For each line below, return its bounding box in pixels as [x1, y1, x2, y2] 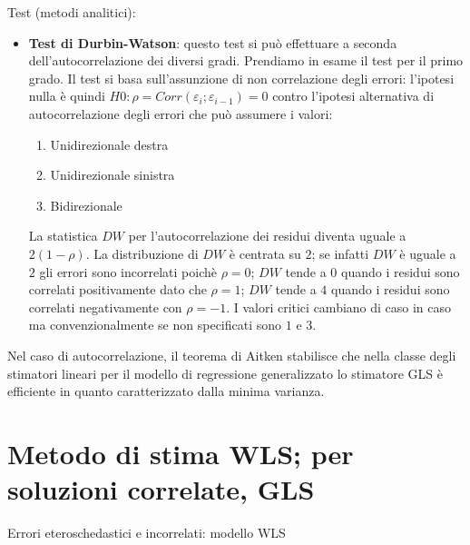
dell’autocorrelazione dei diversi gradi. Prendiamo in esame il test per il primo [28, 51, 464, 70]
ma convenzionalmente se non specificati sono [28, 315, 282, 334]
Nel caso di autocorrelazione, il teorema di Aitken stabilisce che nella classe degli [7, 345, 456, 364]
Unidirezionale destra [50, 134, 169, 154]
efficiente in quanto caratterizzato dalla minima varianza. [7, 381, 325, 401]
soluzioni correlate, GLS [7, 471, 315, 508]
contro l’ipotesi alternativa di [272, 86, 435, 105]
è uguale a [399, 243, 456, 263]
